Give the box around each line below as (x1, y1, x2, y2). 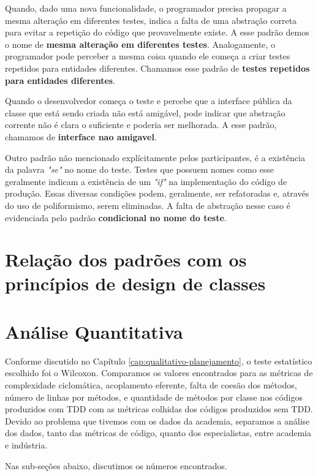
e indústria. (5, 438, 48, 451)
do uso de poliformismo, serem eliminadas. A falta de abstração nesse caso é (5, 198, 290, 211)
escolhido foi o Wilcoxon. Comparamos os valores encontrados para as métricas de (5, 366, 313, 379)
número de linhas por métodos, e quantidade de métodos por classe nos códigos (5, 390, 303, 403)
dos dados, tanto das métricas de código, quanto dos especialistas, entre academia (5, 426, 311, 439)
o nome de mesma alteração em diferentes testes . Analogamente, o (5, 37, 276, 50)
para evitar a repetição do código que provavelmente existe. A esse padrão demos (5, 26, 309, 39)
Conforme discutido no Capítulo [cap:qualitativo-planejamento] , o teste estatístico (5, 354, 312, 367)
